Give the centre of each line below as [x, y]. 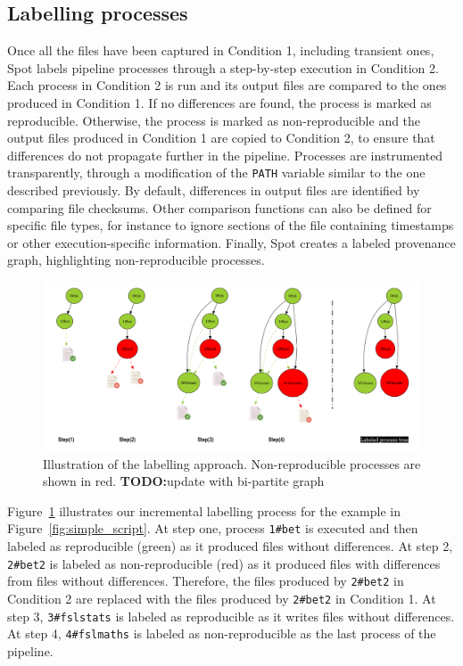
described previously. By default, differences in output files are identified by [214, 190]
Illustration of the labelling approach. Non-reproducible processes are [232, 463]
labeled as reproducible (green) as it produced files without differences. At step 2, [230, 546]
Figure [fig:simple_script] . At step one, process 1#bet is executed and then [213, 528]
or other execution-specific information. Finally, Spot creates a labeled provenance [231, 242]
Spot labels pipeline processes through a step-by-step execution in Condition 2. [223, 67]
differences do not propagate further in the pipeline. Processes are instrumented [225, 155]
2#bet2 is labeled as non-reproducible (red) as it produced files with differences [224, 563]
